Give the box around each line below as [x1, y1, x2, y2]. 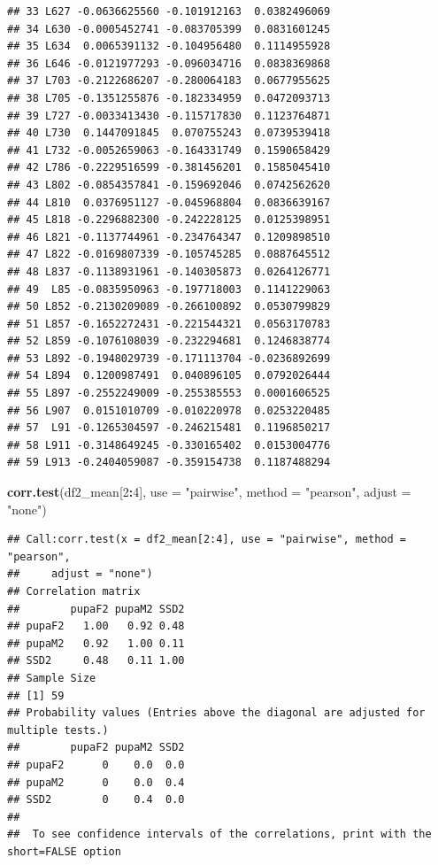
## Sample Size [7, 671, 96, 684]
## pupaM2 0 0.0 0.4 [7, 776, 185, 789]
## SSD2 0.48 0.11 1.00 [7, 654, 185, 668]
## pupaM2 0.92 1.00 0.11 [7, 637, 185, 650]
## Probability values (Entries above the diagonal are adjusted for [7, 707, 426, 720]
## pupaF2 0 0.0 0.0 [7, 758, 185, 771]
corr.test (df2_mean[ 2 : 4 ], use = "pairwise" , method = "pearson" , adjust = [7, 483, 411, 501]
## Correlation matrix [7, 585, 141, 598]
